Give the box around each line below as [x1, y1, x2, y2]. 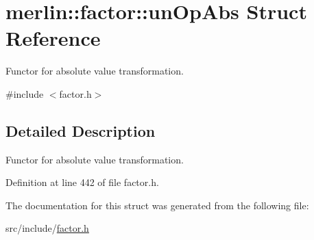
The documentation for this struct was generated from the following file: [5, 198, 309, 212]
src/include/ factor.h [5, 221, 89, 235]
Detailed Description [5, 120, 156, 141]
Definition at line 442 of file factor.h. [5, 175, 159, 189]
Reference [5, 24, 101, 52]
